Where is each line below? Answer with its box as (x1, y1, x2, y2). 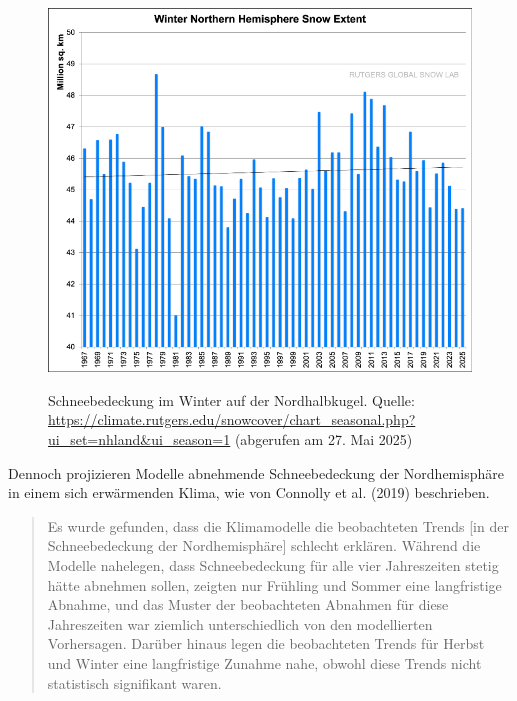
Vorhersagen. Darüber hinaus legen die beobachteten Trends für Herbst (47, 633, 485, 654)
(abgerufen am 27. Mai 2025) (234, 429, 413, 450)
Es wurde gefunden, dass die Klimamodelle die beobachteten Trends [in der (47, 515, 509, 536)
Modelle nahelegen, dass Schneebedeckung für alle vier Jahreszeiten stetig (47, 555, 499, 576)
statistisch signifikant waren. (47, 672, 222, 693)
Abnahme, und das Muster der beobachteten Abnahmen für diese (47, 594, 449, 615)
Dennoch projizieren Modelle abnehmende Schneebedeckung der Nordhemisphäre (8, 462, 504, 483)
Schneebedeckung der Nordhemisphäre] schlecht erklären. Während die (47, 535, 481, 556)
